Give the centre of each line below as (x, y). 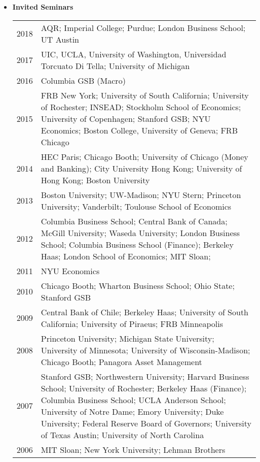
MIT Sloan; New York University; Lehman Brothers (133, 449)
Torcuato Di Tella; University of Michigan (115, 65)
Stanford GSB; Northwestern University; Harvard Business (145, 376)
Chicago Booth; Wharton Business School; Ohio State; (138, 285)
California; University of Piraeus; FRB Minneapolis (132, 323)
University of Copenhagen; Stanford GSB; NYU (126, 118)
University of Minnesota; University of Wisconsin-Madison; (145, 350)
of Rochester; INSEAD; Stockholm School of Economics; (141, 107)
